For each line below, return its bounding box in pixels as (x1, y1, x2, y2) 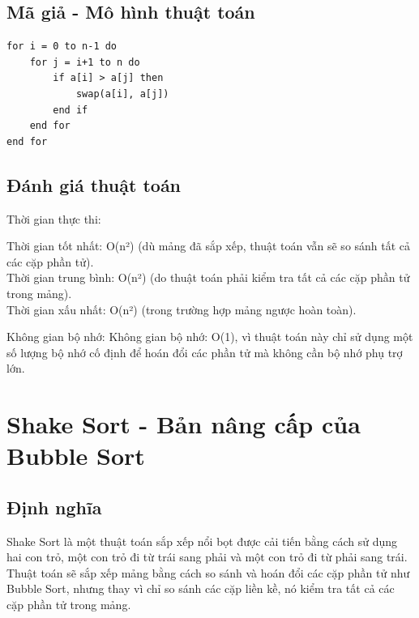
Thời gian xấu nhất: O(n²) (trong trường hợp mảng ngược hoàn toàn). (6, 300, 357, 318)
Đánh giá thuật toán (6, 172, 182, 197)
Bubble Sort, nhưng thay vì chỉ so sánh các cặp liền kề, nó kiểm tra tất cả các (6, 580, 395, 597)
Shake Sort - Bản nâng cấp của (6, 407, 361, 441)
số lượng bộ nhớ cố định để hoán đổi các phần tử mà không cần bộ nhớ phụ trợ (6, 343, 403, 360)
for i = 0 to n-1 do (6, 40, 118, 53)
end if (53, 104, 88, 116)
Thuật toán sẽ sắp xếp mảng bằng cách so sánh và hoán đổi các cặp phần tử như (6, 564, 410, 581)
